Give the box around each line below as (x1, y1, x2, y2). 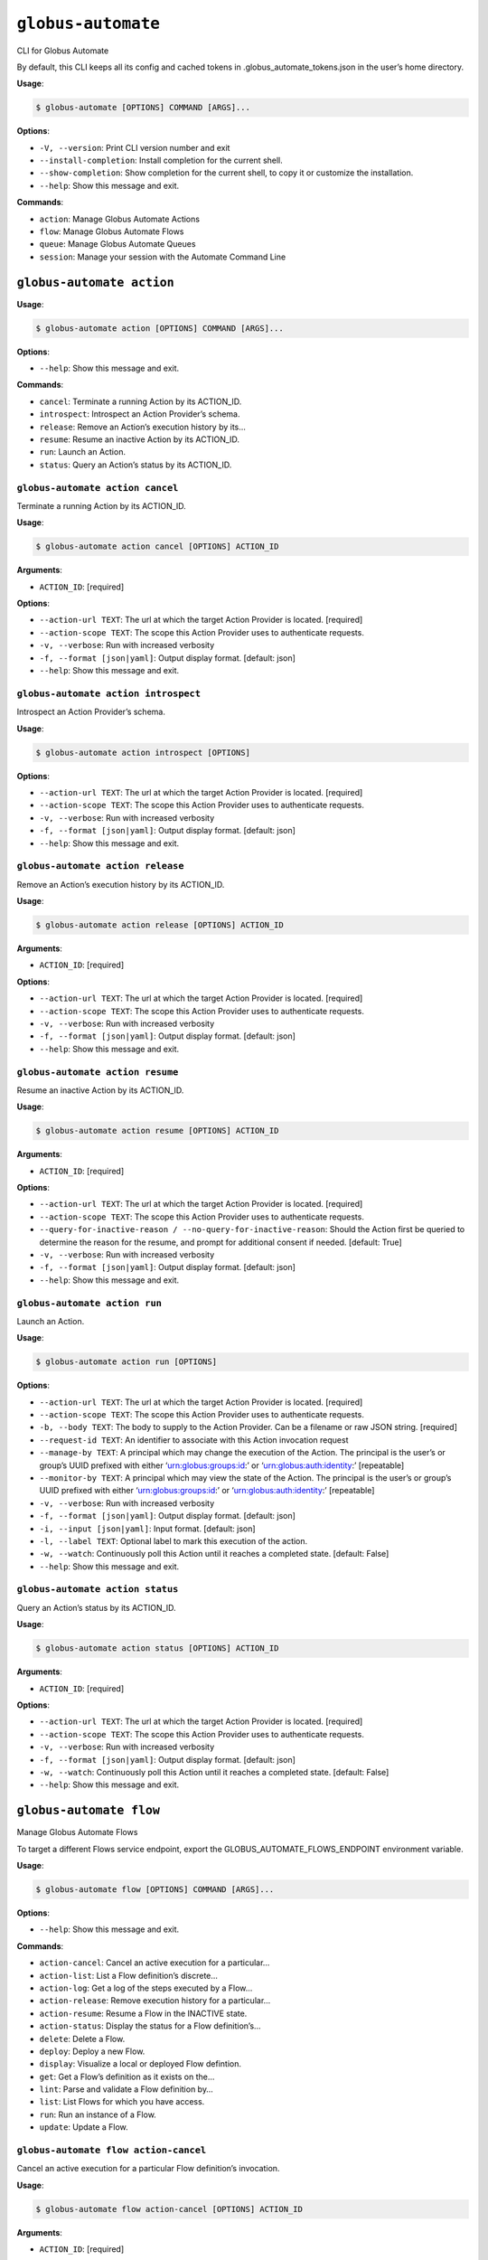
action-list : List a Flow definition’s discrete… (39, 1970, 219, 1981)
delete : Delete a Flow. (39, 2033, 126, 2044)
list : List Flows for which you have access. (39, 2096, 205, 2107)
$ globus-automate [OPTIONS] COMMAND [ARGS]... (35, 102, 250, 113)
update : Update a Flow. (39, 2122, 128, 2133)
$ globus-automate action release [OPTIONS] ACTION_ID (35, 920, 284, 930)
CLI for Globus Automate (16, 45, 109, 56)
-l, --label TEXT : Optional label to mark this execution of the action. (39, 1535, 308, 1546)
